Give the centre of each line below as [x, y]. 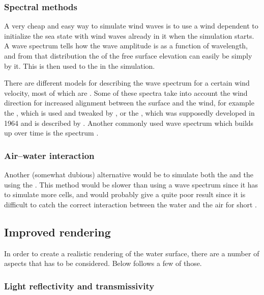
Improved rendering [57, 232]
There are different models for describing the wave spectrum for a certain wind [127, 83]
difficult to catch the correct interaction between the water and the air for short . [130, 204]
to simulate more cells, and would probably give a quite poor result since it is [125, 194]
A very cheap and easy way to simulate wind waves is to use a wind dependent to [131, 26]
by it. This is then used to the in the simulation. [80, 65]
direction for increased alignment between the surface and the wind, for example [129, 103]
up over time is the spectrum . [51, 133]
